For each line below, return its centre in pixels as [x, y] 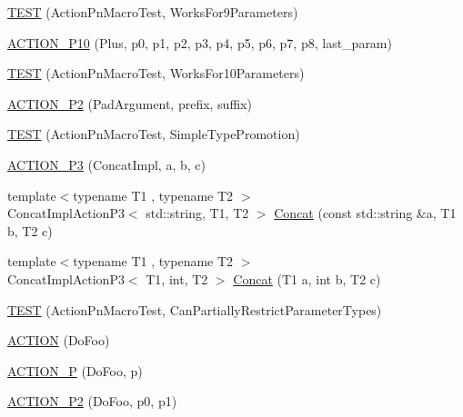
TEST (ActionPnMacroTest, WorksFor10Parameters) [156, 73]
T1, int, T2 [177, 278]
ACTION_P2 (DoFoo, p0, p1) [92, 401]
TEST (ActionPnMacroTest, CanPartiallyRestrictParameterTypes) [195, 309]
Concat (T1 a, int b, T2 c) [307, 278]
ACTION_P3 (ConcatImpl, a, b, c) [106, 164]
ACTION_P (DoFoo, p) [75, 370]
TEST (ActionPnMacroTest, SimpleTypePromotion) [154, 134]
